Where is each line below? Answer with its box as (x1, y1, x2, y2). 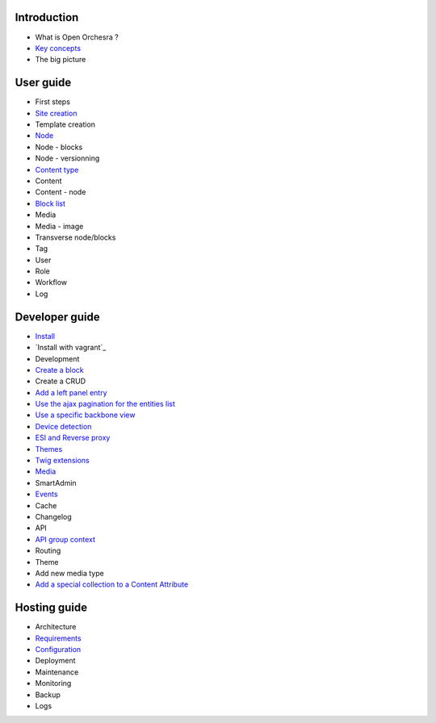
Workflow (35, 278, 68, 287)
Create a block (35, 365, 84, 374)
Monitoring (35, 679, 72, 688)
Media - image (35, 221, 84, 231)
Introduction (15, 10, 79, 24)
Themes (35, 444, 63, 453)
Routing (35, 545, 61, 556)
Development (35, 353, 80, 363)
